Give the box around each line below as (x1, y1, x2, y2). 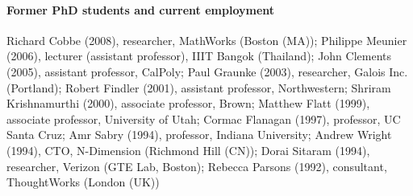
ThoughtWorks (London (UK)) (6, 174, 160, 190)
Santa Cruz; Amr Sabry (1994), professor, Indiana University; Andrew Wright (6, 126, 392, 143)
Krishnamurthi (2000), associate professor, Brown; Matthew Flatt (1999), (6, 95, 370, 112)
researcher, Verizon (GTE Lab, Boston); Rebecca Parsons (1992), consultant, (6, 157, 387, 174)
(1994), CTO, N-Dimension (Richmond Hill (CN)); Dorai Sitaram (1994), (6, 141, 370, 158)
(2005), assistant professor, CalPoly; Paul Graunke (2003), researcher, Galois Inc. (6, 63, 408, 80)
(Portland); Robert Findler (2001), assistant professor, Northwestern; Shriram (6, 79, 391, 96)
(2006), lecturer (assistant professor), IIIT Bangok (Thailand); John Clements (6, 47, 392, 64)
